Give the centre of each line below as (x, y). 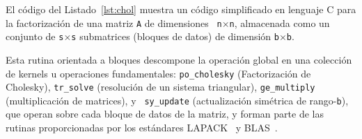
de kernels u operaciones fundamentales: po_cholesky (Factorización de (158, 73)
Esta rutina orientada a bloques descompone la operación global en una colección (179, 59)
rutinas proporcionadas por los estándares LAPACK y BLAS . (142, 128)
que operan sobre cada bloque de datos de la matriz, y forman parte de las (165, 114)
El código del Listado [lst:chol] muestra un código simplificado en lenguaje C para (181, 9)
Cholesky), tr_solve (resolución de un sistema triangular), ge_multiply (160, 87)
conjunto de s (35, 36)
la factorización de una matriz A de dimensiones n (114, 22)
